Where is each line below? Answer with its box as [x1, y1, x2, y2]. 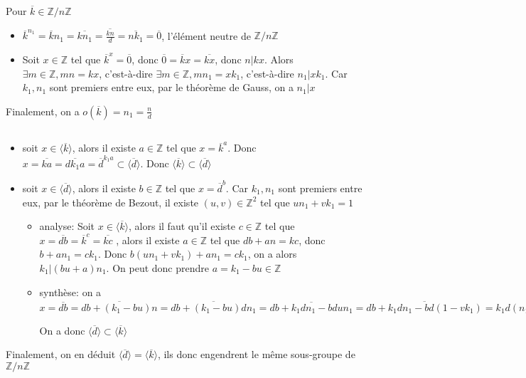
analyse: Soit [39, 219, 95, 233]
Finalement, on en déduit [6, 347, 116, 362]
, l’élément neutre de [161, 28, 251, 43]
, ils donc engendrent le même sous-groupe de [157, 347, 355, 362]
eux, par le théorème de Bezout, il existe [22, 194, 199, 209]
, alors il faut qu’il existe [129, 219, 235, 233]
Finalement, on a [6, 103, 80, 118]
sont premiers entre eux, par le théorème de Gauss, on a [49, 80, 294, 95]
